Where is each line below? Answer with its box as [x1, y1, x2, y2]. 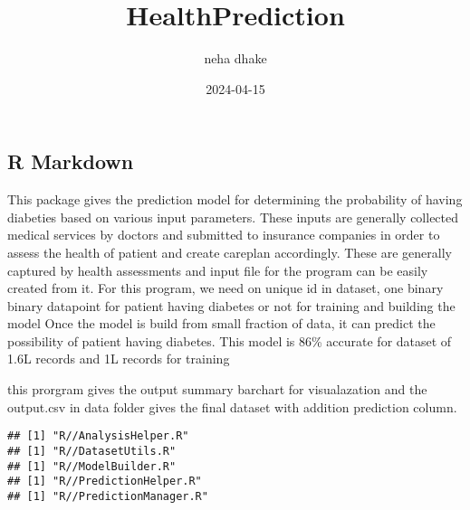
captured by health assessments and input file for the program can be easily [7, 260, 428, 279]
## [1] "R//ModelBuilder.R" [7, 459, 177, 473]
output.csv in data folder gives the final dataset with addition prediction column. [7, 397, 457, 416]
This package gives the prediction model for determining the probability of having [7, 190, 463, 209]
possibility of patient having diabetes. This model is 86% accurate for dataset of [7, 331, 452, 350]
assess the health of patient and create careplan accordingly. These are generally [7, 242, 452, 261]
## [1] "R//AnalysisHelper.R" [7, 430, 189, 443]
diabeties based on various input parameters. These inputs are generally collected [7, 207, 459, 226]
